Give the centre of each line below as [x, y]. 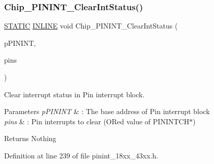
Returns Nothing [30, 138]
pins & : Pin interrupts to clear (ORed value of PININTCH [97, 121]
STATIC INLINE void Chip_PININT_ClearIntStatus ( [91, 26]
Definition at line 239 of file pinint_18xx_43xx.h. [81, 155]
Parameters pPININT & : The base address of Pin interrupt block [107, 111]
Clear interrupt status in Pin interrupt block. [74, 94]
